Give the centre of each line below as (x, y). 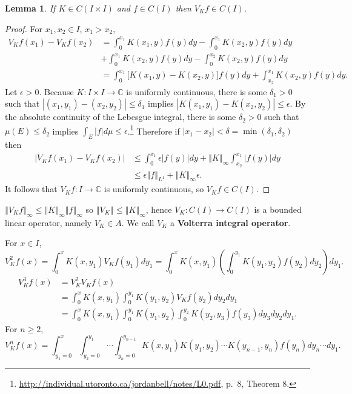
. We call (138, 222)
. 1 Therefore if (154, 130)
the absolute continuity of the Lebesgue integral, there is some (121, 117)
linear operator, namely (48, 222)
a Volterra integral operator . (231, 222)
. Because (56, 91)
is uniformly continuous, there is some (197, 91)
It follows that (31, 189)
